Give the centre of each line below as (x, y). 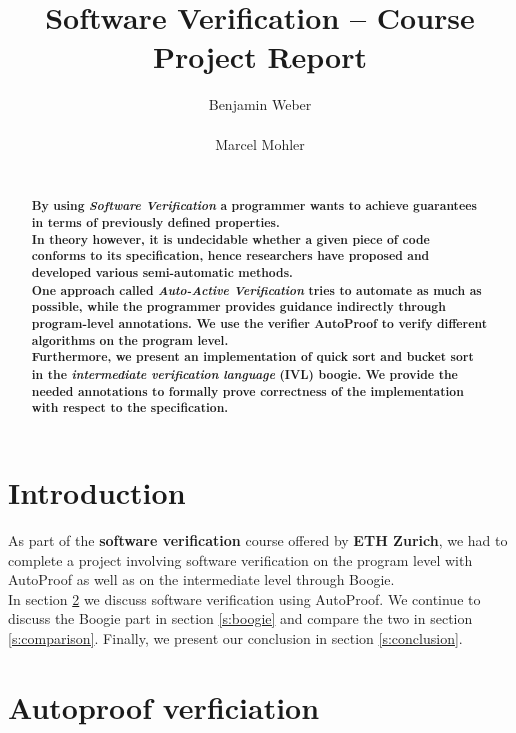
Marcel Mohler (260, 143)
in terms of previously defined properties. (155, 223)
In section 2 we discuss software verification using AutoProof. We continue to (244, 598)
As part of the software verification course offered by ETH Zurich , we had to (258, 539)
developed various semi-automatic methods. (162, 273)
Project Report (259, 56)
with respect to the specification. (130, 408)
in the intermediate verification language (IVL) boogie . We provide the (244, 374)
